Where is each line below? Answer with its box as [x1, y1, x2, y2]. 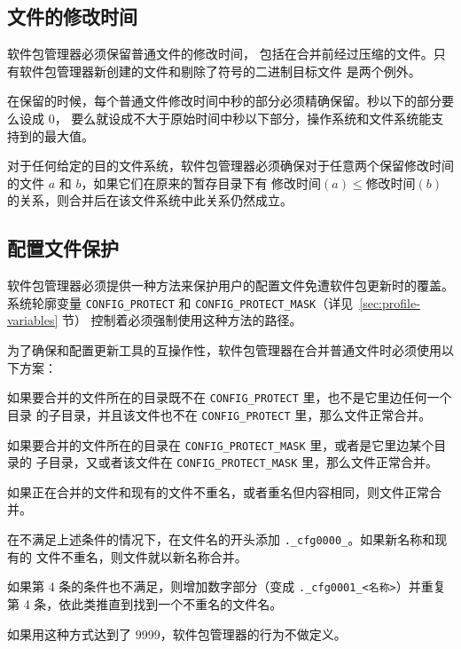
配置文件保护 [7, 234, 119, 262]
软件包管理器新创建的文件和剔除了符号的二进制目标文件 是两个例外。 [19, 61, 421, 80]
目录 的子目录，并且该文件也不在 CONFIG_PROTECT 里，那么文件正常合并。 [7, 405, 432, 423]
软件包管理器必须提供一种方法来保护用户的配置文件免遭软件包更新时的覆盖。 [7, 276, 454, 295]
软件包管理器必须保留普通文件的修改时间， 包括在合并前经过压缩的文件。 [7, 44, 434, 63]
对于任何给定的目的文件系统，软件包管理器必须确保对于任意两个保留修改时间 [7, 156, 454, 175]
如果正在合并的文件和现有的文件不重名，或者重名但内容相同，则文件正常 [7, 482, 429, 501]
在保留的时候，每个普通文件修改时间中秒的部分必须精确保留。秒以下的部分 [7, 91, 441, 110]
